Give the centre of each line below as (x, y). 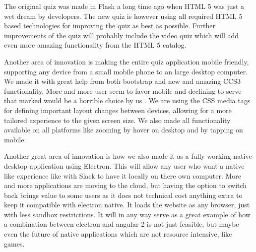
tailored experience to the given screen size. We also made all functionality (117, 120)
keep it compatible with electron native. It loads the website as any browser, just (127, 205)
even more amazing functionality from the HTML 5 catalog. (95, 45)
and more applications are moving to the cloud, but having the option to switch (126, 185)
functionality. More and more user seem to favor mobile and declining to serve (123, 91)
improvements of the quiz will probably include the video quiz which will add (122, 35)
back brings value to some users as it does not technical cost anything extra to (123, 195)
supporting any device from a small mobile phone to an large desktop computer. (126, 71)
